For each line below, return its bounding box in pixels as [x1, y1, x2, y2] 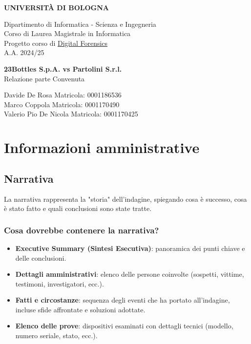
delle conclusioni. [15, 252, 66, 263]
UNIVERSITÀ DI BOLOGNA [4, 2, 109, 12]
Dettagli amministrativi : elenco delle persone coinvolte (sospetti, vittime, [15, 269, 244, 279]
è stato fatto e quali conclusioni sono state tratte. [4, 203, 152, 213]
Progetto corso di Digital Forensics [4, 38, 108, 48]
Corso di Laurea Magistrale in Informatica [4, 28, 131, 38]
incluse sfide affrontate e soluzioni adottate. [15, 304, 146, 314]
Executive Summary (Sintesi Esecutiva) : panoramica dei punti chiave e [15, 243, 245, 253]
